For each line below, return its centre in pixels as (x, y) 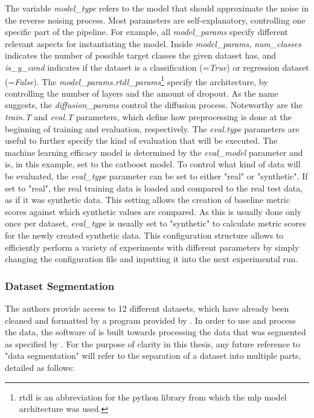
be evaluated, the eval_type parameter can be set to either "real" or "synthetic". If (156, 175)
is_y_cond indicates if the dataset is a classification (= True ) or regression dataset (157, 67)
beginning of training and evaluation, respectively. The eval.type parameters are (152, 128)
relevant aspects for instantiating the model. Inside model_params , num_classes (153, 43)
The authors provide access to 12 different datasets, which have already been (147, 308)
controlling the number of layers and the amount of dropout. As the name (142, 93)
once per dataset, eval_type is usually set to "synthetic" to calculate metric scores (155, 223)
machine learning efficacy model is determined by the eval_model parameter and (154, 152)
